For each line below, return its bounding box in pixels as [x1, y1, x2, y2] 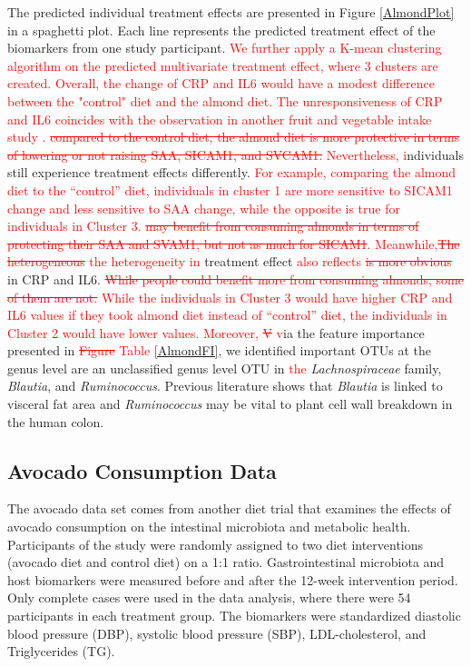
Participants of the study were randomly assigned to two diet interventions [7, 534, 424, 553]
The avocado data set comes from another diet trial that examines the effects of [7, 499, 451, 518]
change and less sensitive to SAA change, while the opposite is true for [7, 198, 400, 217]
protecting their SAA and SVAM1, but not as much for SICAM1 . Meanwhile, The [7, 234, 460, 253]
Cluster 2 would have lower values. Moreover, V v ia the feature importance [7, 323, 425, 342]
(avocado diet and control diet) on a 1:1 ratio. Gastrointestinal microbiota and [7, 553, 445, 572]
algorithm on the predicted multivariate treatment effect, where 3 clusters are [7, 55, 438, 75]
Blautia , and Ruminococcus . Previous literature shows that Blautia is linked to [7, 376, 443, 395]
